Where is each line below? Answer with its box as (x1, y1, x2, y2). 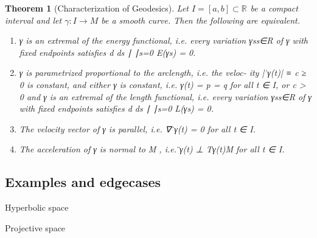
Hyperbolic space (5, 201, 69, 214)
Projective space (5, 221, 66, 234)
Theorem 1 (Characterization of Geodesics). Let (5, 2, 189, 14)
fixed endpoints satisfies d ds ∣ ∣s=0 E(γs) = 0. (19, 46, 196, 58)
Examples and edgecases (5, 172, 161, 191)
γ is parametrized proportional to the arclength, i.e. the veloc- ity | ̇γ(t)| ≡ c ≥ (19, 66, 307, 79)
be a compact (250, 2, 298, 14)
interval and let (5, 13, 62, 26)
